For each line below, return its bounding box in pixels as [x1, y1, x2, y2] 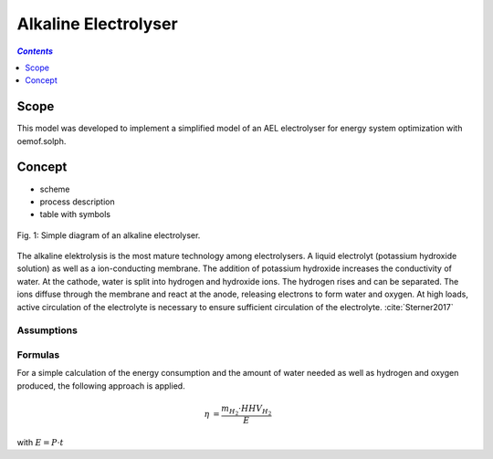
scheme [39, 183, 70, 194]
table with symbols [39, 209, 111, 220]
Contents [16, 46, 54, 57]
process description [39, 196, 116, 207]
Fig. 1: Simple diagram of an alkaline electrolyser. [16, 229, 201, 241]
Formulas [16, 348, 60, 360]
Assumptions [16, 324, 78, 337]
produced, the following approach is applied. [16, 380, 186, 391]
